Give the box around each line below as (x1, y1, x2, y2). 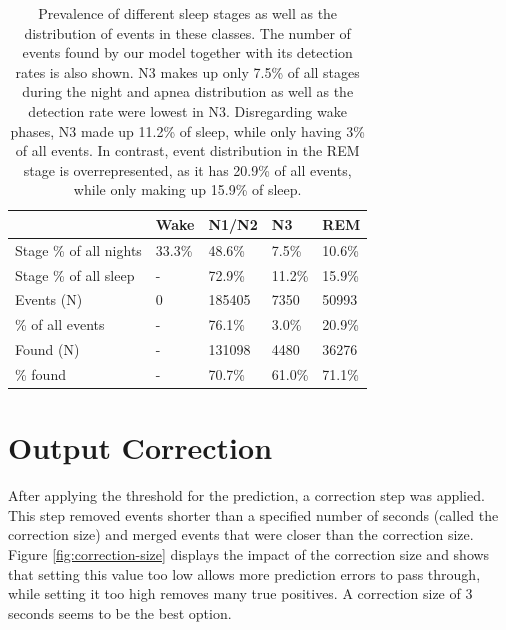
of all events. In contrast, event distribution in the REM (15, 140, 360, 161)
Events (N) (15, 289, 83, 310)
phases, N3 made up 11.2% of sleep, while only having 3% (10, 120, 365, 141)
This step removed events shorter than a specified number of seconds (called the (8, 504, 499, 525)
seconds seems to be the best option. (8, 602, 232, 623)
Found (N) (15, 339, 80, 360)
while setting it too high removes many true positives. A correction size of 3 (8, 583, 473, 604)
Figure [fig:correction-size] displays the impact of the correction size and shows (8, 544, 490, 564)
